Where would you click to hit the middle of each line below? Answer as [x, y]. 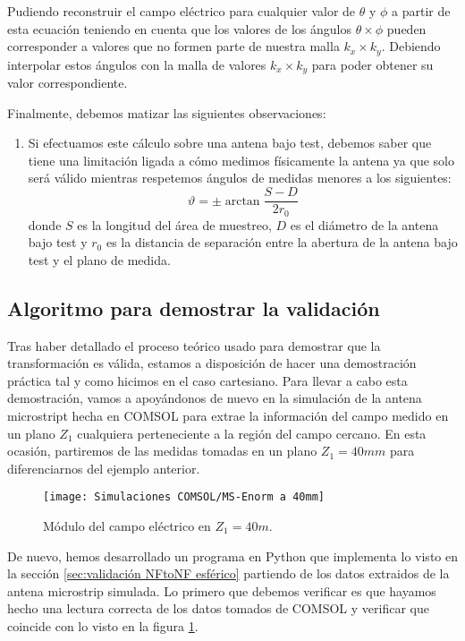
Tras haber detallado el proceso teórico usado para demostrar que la [194, 345]
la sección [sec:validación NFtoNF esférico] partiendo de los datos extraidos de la [228, 573]
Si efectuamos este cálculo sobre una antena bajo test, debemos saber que [230, 143]
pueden [406, 28]
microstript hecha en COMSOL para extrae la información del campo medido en [228, 415]
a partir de [421, 11]
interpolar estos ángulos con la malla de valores [137, 64]
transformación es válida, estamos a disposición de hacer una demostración [212, 363]
